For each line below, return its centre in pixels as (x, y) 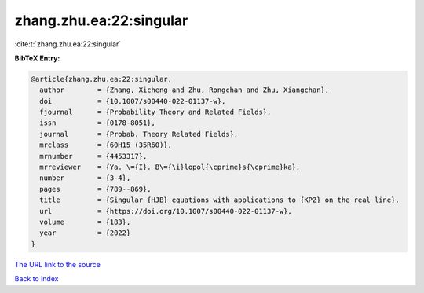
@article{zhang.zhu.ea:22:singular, (102, 79)
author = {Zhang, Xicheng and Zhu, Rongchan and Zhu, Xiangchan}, (185, 90)
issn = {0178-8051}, (98, 123)
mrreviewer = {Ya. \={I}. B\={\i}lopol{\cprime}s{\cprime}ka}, (170, 167)
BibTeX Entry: (37, 58)
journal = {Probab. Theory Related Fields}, (139, 134)
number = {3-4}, (85, 178)
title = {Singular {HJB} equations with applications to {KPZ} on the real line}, (219, 200)
